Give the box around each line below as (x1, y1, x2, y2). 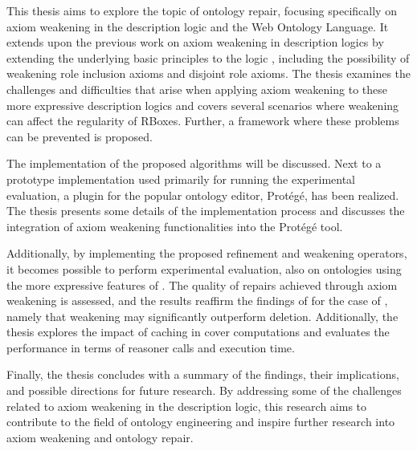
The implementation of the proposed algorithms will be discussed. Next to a (6, 155, 382, 172)
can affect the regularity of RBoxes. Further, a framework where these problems (6, 112, 399, 129)
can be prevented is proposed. (6, 128, 153, 144)
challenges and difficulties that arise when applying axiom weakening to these (6, 80, 387, 97)
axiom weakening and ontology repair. (6, 429, 194, 445)
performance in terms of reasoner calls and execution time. (6, 339, 295, 356)
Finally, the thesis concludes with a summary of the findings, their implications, (6, 366, 399, 383)
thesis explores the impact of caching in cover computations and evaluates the (6, 323, 390, 340)
